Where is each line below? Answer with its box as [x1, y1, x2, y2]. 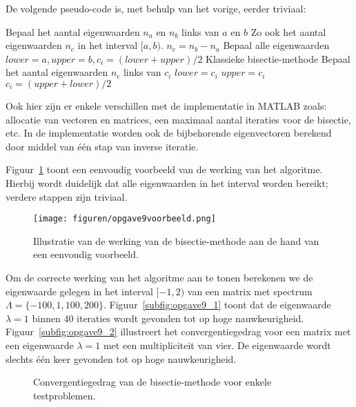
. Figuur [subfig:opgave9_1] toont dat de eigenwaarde [103, 297, 331, 312]
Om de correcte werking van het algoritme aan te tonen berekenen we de [6, 270, 313, 284]
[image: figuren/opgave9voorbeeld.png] [33, 214, 216, 224]
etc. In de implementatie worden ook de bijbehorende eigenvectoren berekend [6, 126, 332, 140]
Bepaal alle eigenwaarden [223, 38, 330, 52]
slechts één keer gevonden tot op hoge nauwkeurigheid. [6, 351, 237, 366]
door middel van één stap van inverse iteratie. [6, 139, 199, 153]
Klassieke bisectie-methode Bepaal [206, 51, 350, 66]
